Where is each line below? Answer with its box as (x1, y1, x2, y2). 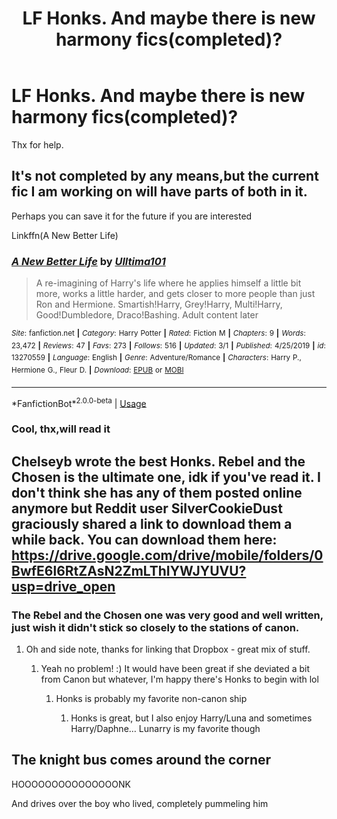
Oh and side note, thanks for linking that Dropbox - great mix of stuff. (25, 643, 311, 655)
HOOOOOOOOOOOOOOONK (11, 778, 131, 790)
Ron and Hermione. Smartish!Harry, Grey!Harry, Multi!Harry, (35, 298, 283, 311)
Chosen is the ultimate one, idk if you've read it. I (11, 468, 322, 486)
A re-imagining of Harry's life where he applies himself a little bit (35, 277, 302, 289)
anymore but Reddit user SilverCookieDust (11, 500, 283, 517)
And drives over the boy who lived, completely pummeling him (11, 797, 269, 809)
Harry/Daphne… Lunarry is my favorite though (70, 722, 261, 734)
